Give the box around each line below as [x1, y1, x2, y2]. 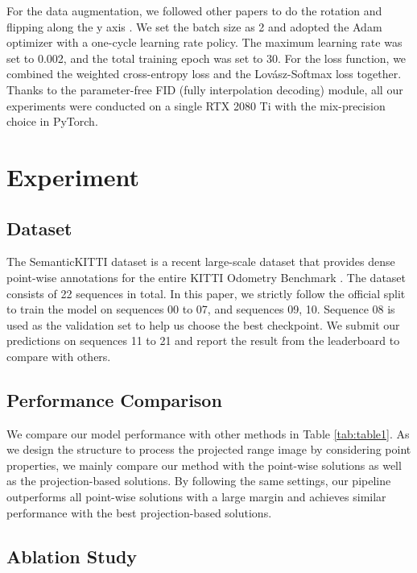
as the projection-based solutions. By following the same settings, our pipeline [6, 472, 391, 489]
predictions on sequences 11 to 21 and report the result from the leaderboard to [6, 332, 400, 349]
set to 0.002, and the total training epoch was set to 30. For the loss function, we [6, 49, 407, 66]
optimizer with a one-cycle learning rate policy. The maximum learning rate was [6, 34, 403, 51]
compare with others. [6, 347, 111, 364]
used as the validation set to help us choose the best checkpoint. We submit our [6, 316, 400, 333]
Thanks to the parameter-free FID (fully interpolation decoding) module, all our [6, 81, 403, 98]
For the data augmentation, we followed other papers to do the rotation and [6, 2, 382, 19]
